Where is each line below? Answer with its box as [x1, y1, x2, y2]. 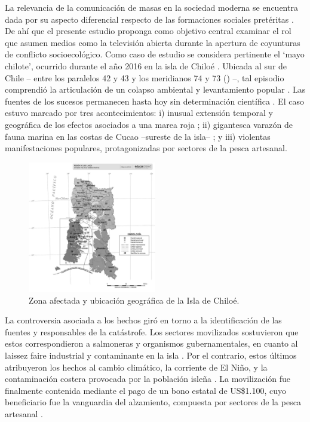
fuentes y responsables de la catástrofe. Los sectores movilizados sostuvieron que [5, 325, 299, 338]
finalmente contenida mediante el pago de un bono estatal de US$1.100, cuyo [5, 384, 287, 396]
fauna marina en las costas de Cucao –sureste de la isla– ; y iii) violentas [5, 130, 271, 142]
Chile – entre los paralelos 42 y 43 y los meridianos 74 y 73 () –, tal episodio [5, 71, 284, 84]
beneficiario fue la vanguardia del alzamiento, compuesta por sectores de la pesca [5, 396, 301, 408]
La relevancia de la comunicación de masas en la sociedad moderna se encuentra [5, 1, 298, 13]
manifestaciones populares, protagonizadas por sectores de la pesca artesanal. [5, 142, 287, 154]
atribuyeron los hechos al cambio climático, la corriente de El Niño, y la [5, 360, 268, 373]
